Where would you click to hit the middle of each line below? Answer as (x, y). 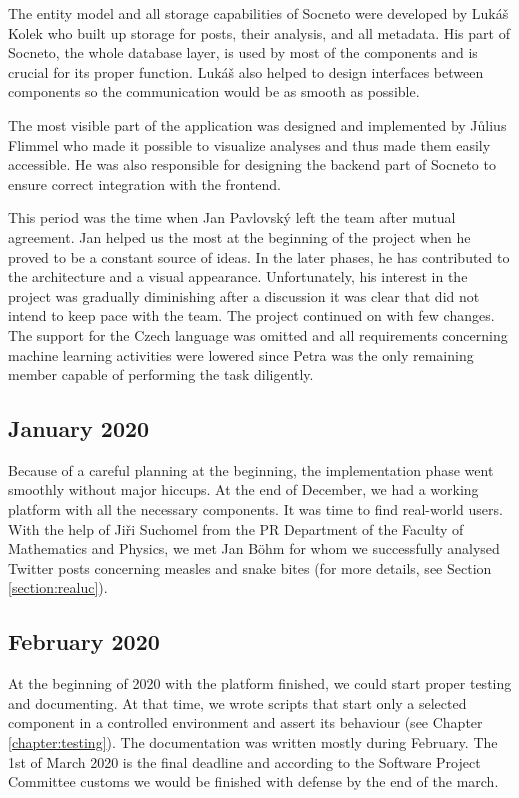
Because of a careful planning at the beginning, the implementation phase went (251, 469)
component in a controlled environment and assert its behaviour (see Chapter (245, 722)
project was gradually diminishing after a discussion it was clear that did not (244, 295)
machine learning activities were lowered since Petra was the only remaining (241, 354)
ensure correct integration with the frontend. (144, 183)
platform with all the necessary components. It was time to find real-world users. (255, 509)
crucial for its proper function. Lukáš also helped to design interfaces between (246, 71)
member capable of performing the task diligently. (161, 374)
